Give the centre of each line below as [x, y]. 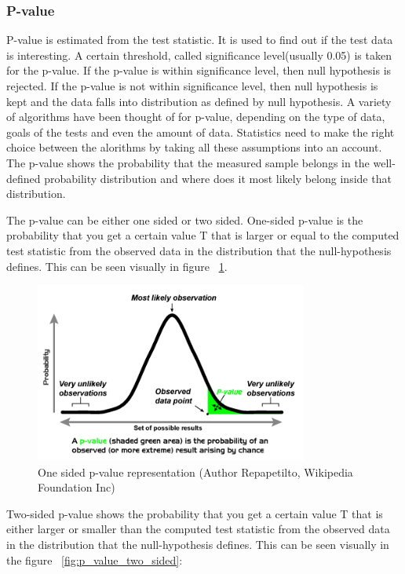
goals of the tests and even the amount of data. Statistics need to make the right [201, 132]
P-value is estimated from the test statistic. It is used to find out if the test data [200, 40]
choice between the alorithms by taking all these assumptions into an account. [194, 147]
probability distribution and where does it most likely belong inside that [218, 178]
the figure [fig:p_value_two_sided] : [95, 559]
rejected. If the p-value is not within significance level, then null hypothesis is [192, 86]
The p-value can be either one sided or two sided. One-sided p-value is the [185, 219]
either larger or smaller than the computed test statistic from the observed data [198, 529]
